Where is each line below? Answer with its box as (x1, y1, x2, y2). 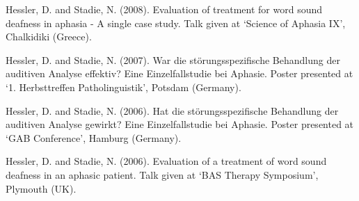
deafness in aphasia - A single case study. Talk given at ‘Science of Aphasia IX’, (6, 15, 346, 30)
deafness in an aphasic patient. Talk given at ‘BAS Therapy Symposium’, (6, 167, 319, 182)
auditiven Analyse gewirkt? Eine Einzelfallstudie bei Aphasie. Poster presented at (6, 117, 354, 131)
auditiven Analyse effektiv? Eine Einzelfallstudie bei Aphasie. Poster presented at (6, 66, 353, 81)
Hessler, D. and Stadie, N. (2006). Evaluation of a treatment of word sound (6, 154, 327, 168)
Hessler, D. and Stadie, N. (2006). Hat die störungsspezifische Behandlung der (6, 103, 339, 118)
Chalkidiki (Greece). (6, 29, 92, 44)
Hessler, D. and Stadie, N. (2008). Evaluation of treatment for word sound (6, 2, 323, 16)
